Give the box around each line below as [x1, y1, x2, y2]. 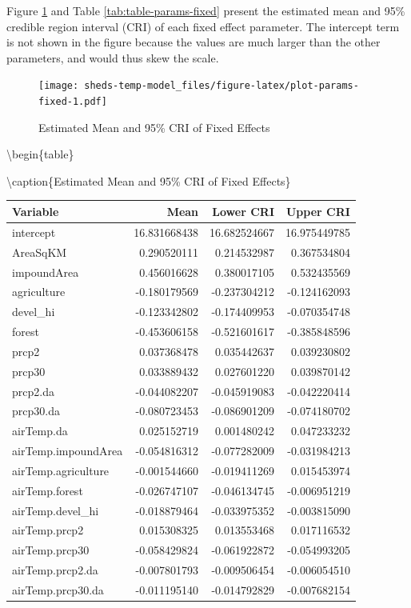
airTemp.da [12, 422, 68, 439]
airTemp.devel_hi [12, 502, 99, 518]
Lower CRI [212, 202, 274, 219]
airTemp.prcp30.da [12, 582, 104, 598]
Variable [12, 202, 59, 219]
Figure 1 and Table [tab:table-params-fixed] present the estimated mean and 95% [6, 2, 405, 18]
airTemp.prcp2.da [12, 562, 98, 578]
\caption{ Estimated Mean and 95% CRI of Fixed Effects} [6, 172, 291, 189]
